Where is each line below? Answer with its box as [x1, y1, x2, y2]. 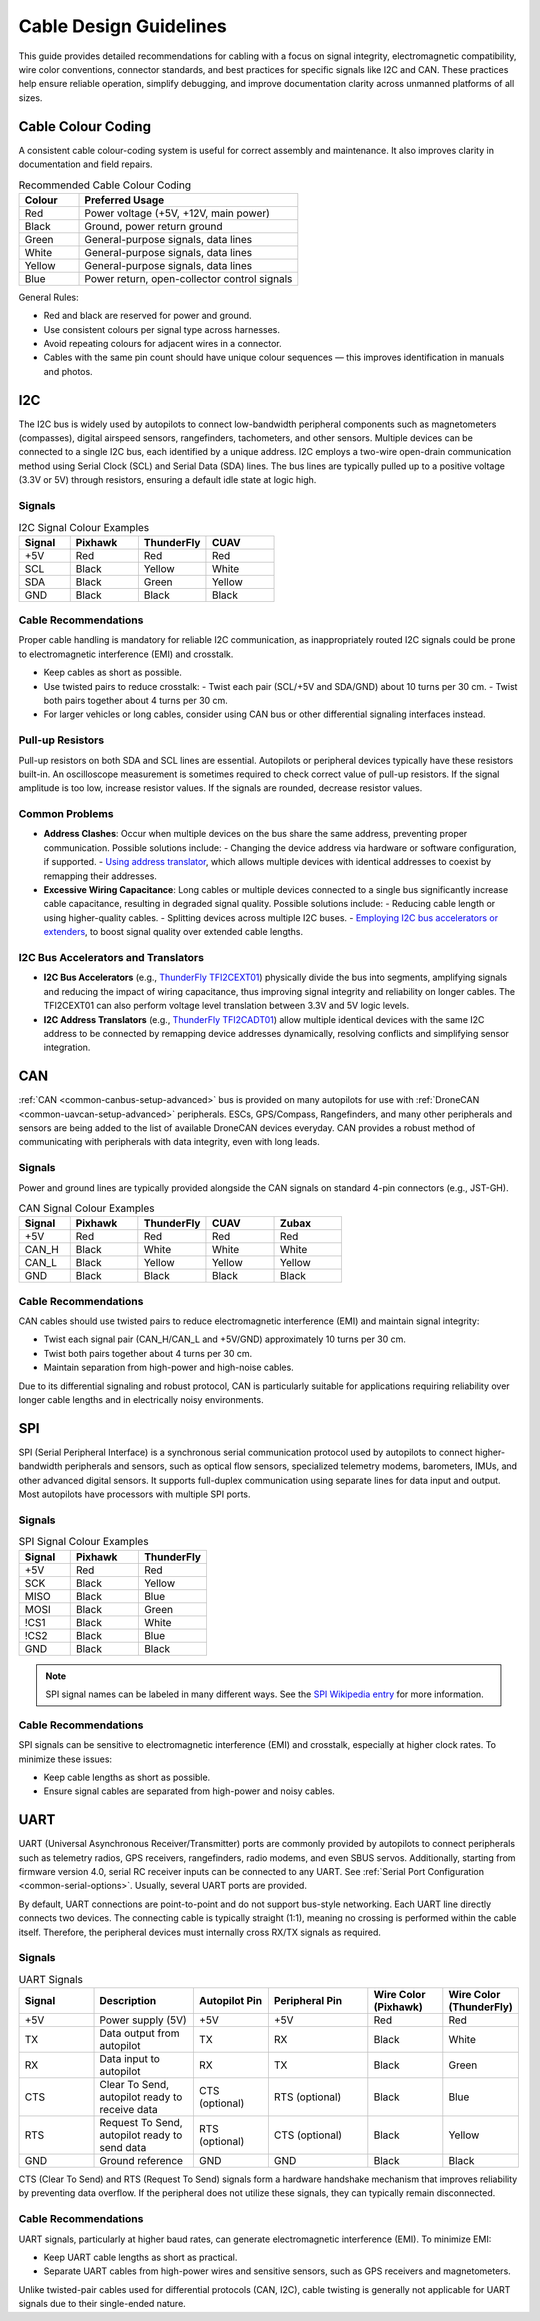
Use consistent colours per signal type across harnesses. [43, 323, 280, 335]
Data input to [99, 2052, 160, 2066]
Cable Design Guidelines [18, 15, 227, 37]
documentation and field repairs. [18, 158, 154, 170]
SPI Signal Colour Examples [18, 1535, 149, 1549]
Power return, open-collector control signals [84, 271, 293, 285]
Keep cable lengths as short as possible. [43, 1771, 211, 1783]
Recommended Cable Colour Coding [18, 178, 192, 192]
